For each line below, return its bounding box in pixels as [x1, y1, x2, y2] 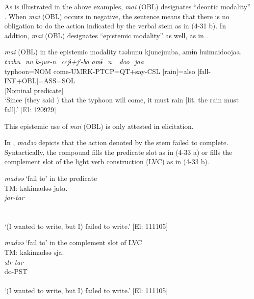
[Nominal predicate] [4, 85, 64, 95]
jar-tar [4, 192, 25, 202]
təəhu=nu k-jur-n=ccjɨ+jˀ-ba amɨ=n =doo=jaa [4, 56, 144, 66]
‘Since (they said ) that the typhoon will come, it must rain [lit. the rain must [4, 95, 239, 105]
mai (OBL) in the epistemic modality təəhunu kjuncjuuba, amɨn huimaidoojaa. [4, 47, 242, 57]
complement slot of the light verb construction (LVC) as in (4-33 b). [4, 156, 209, 167]
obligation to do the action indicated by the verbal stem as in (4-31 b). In [4, 21, 226, 31]
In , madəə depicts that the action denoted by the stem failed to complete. [4, 137, 229, 148]
